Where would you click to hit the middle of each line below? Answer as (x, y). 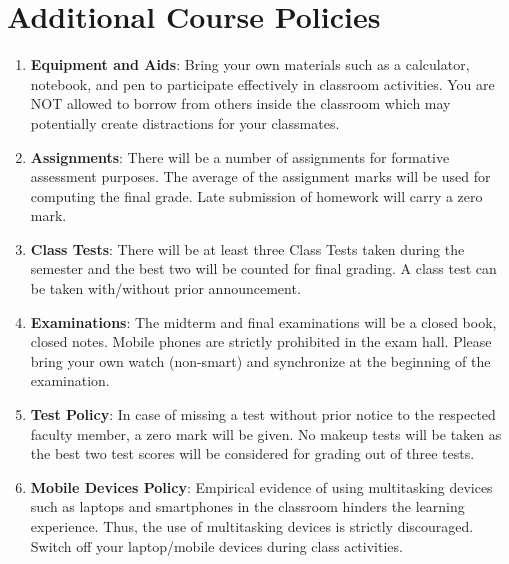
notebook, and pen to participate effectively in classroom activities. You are (262, 83)
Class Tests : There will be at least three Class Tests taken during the (247, 248)
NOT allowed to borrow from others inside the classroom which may (240, 103)
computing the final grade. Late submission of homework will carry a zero (256, 195)
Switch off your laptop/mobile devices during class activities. (216, 545)
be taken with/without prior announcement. (165, 288)
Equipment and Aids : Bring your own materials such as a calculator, (250, 64)
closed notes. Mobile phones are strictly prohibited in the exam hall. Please (261, 341)
